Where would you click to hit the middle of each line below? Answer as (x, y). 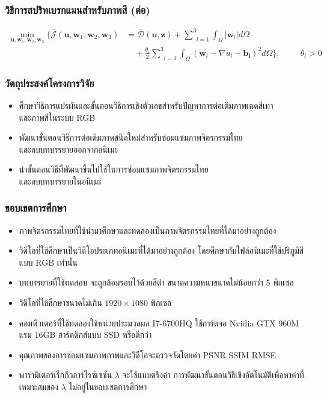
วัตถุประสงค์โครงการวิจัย (50, 83)
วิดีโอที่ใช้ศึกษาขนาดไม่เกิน (60, 303)
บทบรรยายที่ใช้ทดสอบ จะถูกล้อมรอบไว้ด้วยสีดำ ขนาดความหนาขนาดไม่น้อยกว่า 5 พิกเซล (156, 282)
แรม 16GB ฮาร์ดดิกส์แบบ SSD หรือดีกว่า (85, 335)
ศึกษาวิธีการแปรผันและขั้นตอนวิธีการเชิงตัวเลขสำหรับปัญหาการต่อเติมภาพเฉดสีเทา (146, 105)
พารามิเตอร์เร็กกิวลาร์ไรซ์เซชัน (66, 375)
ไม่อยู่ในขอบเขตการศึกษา (108, 387)
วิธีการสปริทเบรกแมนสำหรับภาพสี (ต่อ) (78, 9)
